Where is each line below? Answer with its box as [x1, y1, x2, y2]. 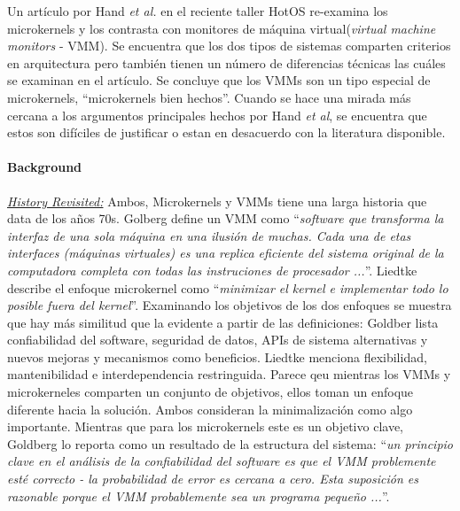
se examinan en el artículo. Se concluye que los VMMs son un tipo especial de [7, 71, 431, 89]
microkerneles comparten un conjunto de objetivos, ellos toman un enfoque [7, 383, 414, 401]
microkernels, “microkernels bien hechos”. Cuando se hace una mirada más [7, 88, 411, 106]
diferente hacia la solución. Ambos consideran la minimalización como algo [7, 399, 413, 418]
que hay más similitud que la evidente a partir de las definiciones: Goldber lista [7, 313, 439, 331]
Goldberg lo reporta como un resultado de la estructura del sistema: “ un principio [7, 434, 454, 453]
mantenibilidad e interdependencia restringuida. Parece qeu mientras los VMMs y [7, 365, 451, 383]
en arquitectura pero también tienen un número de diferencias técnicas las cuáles [7, 53, 446, 72]
